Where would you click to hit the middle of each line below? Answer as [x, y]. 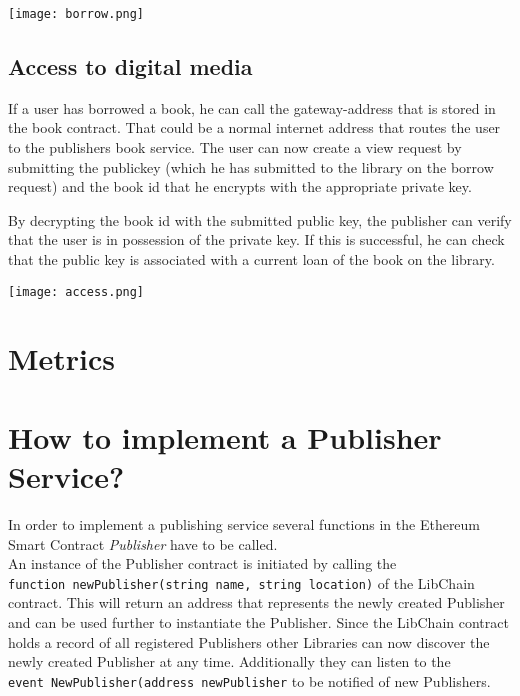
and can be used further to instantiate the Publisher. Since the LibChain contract [258, 621]
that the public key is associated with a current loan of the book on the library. [251, 259]
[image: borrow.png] [76, 14]
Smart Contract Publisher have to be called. [143, 543]
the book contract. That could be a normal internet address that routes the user [254, 127]
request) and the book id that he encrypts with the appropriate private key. [240, 186]
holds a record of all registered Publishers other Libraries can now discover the [249, 641]
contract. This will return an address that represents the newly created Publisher [256, 602]
